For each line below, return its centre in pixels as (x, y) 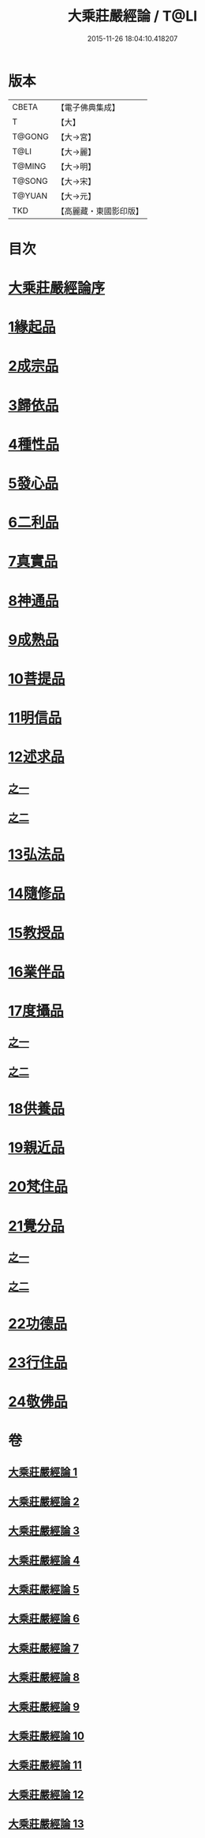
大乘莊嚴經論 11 (45, 1765)
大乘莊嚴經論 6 (44, 1619)
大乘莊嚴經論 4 (44, 1560)
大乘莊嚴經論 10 (47, 1736)
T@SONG (30, 181)
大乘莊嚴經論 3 (44, 1531)
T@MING (29, 166)
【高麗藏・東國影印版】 (100, 211)
